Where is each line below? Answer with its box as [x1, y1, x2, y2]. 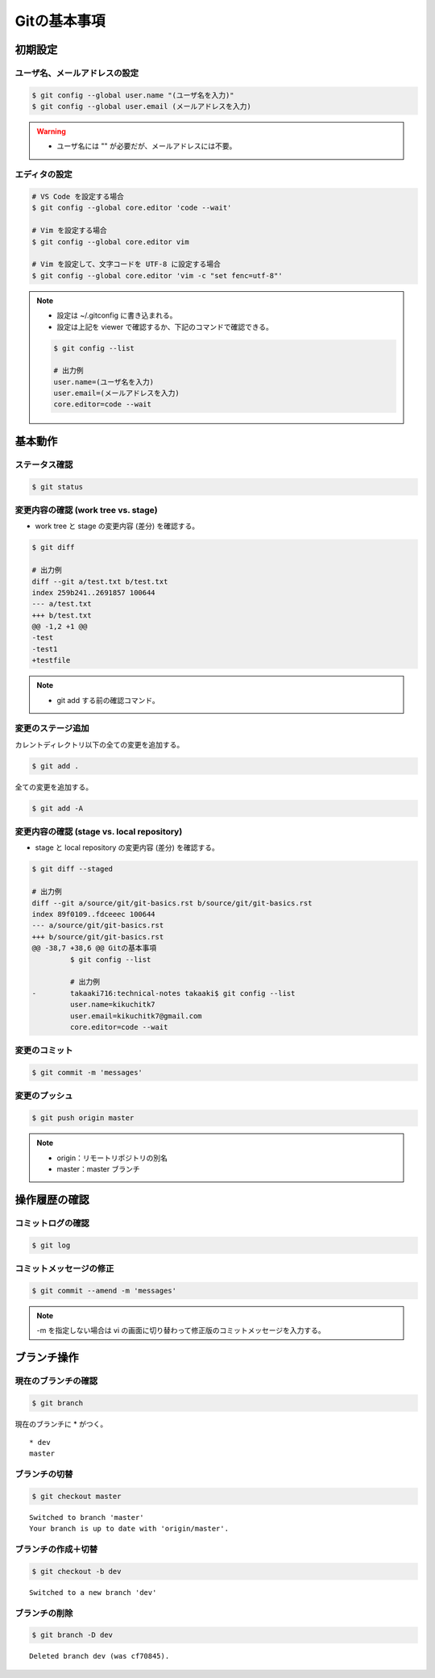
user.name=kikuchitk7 [69, 1000, 156, 1010]
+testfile [31, 656, 71, 665]
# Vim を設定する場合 [31, 226, 108, 235]
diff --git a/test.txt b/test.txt [31, 577, 168, 586]
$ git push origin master [31, 1114, 135, 1122]
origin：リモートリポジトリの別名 [56, 1153, 168, 1163]
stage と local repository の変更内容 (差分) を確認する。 [35, 843, 219, 852]
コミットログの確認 [14, 1218, 90, 1229]
